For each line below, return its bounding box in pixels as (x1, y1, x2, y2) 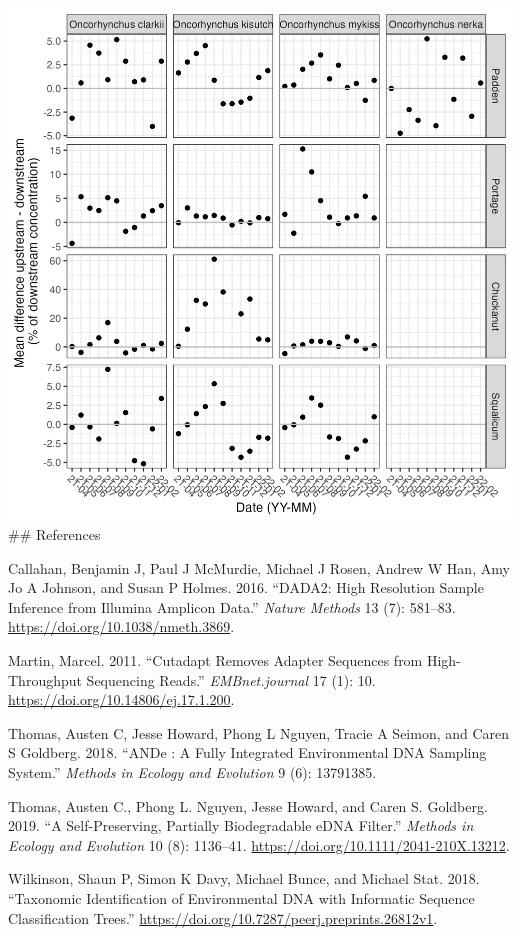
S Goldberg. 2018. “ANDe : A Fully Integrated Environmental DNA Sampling (8, 742, 487, 763)
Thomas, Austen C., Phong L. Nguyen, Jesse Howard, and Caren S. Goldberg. (8, 795, 488, 816)
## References (8, 524, 101, 545)
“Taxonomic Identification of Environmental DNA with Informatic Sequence (8, 888, 475, 908)
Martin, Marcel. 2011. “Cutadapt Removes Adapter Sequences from (8, 650, 423, 671)
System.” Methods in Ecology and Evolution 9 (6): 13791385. (8, 762, 377, 783)
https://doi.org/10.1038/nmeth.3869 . (8, 616, 235, 637)
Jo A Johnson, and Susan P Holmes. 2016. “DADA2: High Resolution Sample (8, 577, 484, 598)
